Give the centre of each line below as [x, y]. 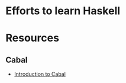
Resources [33, 38]
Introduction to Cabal [40, 74]
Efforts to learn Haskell [63, 11]
